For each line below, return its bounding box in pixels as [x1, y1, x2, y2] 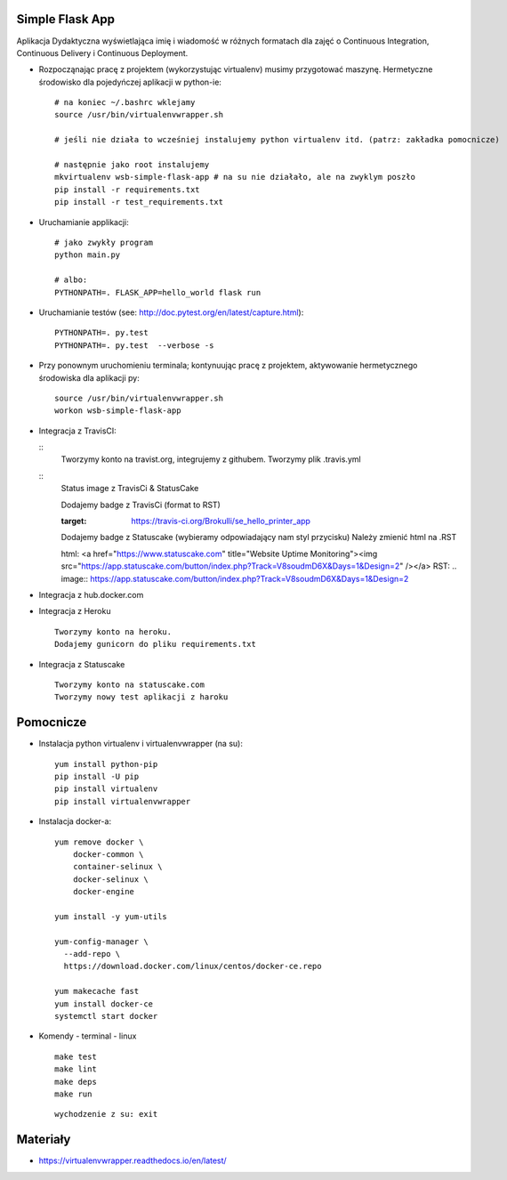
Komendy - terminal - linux [38, 1030, 137, 1041]
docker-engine [72, 886, 135, 897]
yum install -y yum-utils [54, 911, 168, 921]
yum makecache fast [54, 986, 140, 997]
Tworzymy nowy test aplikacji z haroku [54, 692, 229, 702]
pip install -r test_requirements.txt [54, 197, 224, 207]
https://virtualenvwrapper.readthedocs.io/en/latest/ [38, 1155, 227, 1166]
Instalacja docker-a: [38, 816, 111, 827]
